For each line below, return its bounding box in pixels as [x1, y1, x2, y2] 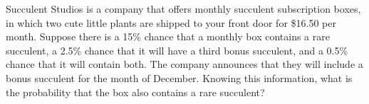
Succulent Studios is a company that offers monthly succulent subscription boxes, [6, 1, 361, 16]
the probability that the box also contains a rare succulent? [6, 84, 265, 99]
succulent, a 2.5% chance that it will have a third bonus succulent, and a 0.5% [6, 42, 348, 57]
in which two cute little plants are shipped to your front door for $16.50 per [6, 15, 336, 30]
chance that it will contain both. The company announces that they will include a [6, 57, 363, 71]
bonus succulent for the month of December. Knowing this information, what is [6, 70, 353, 85]
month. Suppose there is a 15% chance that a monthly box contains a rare [6, 29, 330, 44]
